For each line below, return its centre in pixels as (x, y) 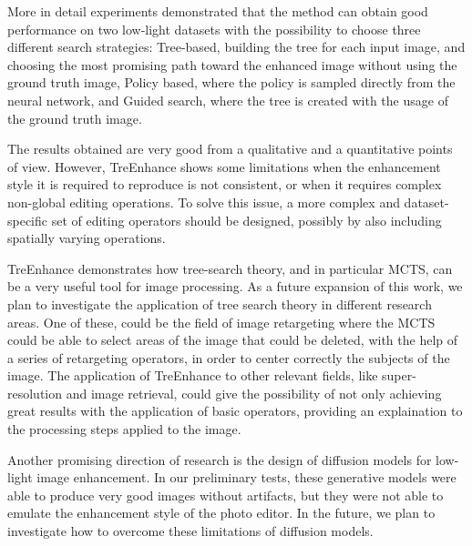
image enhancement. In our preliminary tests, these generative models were (246, 477)
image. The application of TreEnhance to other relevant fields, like (193, 375)
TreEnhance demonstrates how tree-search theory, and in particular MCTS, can (230, 268)
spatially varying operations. (87, 238)
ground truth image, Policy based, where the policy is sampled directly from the (231, 82)
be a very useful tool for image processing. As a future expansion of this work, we (235, 286)
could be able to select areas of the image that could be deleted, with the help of (233, 340)
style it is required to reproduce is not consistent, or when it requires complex (225, 184)
